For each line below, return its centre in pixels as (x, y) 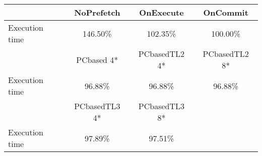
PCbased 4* (97, 59)
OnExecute (161, 12)
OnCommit (226, 12)
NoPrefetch (97, 12)
